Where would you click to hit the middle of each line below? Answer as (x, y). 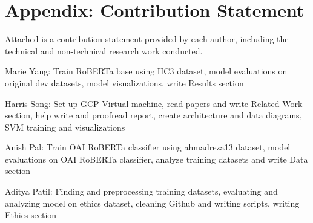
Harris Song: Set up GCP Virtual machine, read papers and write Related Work (154, 103)
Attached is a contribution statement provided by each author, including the (147, 39)
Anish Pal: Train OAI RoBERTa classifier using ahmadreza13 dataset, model (148, 147)
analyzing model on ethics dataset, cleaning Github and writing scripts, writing (152, 203)
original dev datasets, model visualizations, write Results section (124, 82)
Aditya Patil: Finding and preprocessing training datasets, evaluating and (141, 191)
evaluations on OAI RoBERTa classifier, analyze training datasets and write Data (156, 159)
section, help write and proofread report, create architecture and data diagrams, (153, 115)
